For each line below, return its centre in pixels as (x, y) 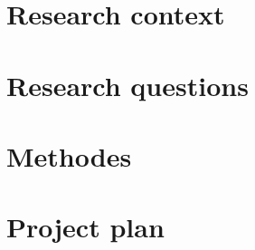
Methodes (69, 155)
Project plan (85, 227)
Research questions (127, 85)
